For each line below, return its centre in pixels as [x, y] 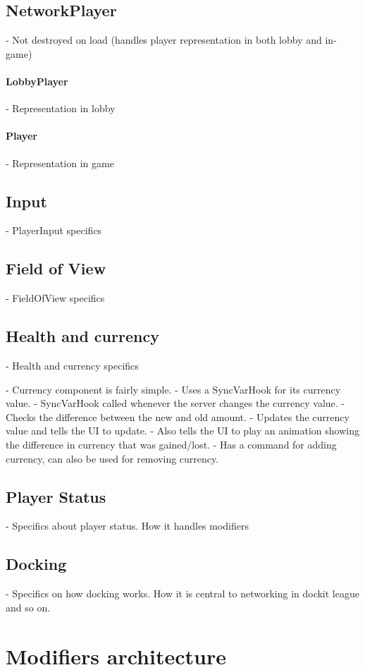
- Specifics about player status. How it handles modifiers [128, 526]
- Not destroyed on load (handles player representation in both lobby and [164, 40]
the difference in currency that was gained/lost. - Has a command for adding [171, 444]
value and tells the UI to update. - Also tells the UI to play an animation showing [182, 431]
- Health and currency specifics [72, 365]
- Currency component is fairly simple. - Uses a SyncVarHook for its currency [173, 389]
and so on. [28, 607]
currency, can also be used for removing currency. [112, 458]
